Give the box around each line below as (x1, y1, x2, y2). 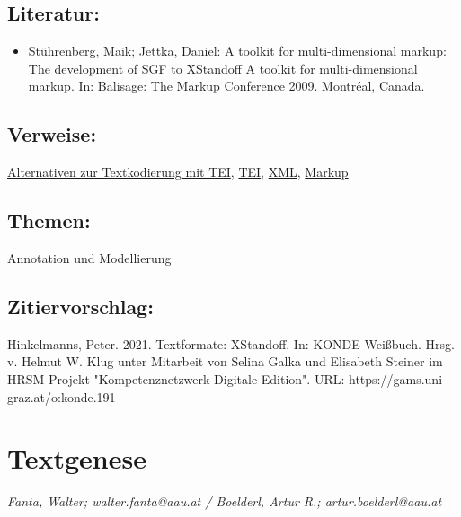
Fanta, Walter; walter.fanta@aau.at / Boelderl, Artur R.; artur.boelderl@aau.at (7, 492, 442, 511)
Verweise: (7, 120, 97, 148)
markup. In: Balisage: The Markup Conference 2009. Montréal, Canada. (28, 76, 425, 95)
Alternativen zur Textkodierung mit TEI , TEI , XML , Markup (7, 162, 349, 181)
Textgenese (7, 440, 146, 477)
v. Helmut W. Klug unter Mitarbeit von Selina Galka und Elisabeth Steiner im (7, 352, 443, 371)
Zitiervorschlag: (7, 292, 154, 320)
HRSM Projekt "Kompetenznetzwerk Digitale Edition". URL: (7, 369, 345, 388)
